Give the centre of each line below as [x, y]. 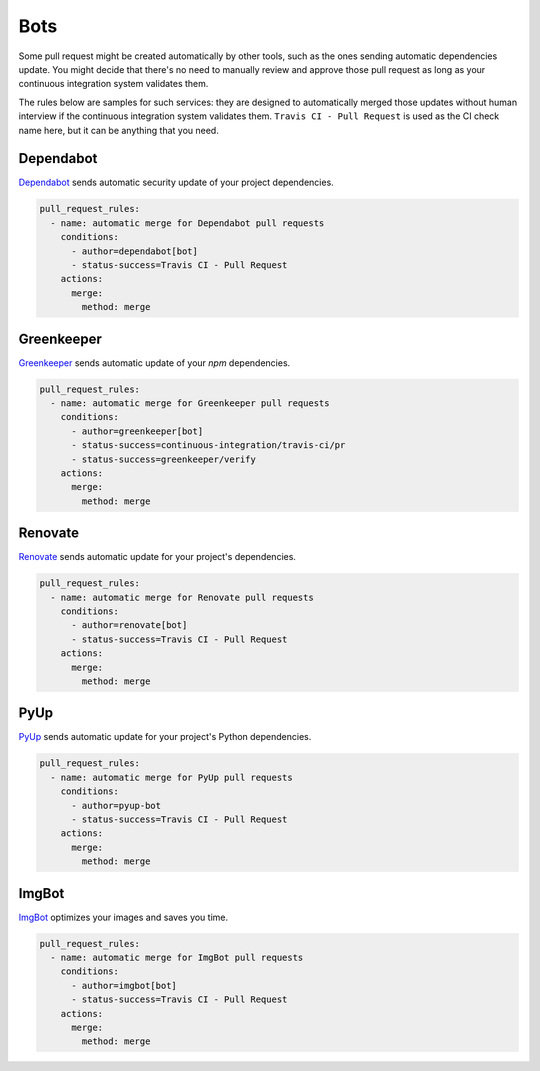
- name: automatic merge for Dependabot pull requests [187, 223]
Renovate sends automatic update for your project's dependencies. [157, 557]
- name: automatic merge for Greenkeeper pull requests [190, 403]
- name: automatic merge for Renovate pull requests [182, 597]
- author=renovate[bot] [129, 625]
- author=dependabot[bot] [135, 251]
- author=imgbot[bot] [124, 985]
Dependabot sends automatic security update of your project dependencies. [176, 182]
